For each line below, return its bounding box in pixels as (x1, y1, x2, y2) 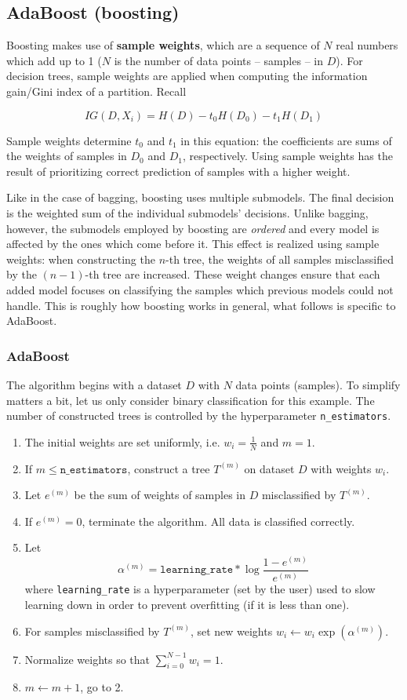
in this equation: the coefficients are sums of (180, 132, 392, 148)
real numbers (336, 37, 398, 53)
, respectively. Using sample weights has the (182, 148, 393, 164)
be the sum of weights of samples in (74, 487, 246, 503)
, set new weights (190, 622, 273, 639)
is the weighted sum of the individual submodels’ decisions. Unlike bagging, (6, 204, 369, 221)
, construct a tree (127, 460, 210, 476)
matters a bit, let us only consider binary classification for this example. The (6, 392, 375, 408)
